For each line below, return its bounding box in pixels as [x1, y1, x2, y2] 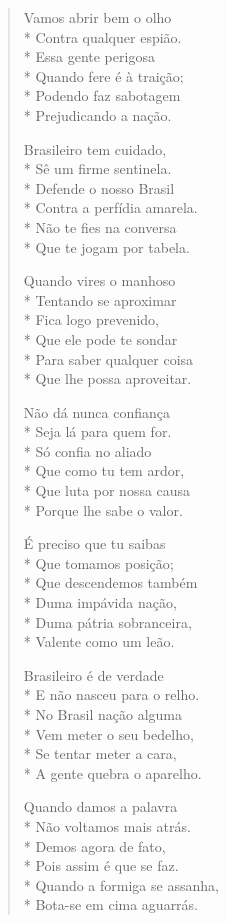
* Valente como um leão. [23, 631, 175, 652]
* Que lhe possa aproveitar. [23, 368, 192, 389]
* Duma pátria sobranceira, [23, 611, 192, 632]
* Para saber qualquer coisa [23, 348, 194, 369]
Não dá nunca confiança [23, 401, 171, 422]
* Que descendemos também [23, 572, 198, 593]
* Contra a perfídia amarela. [23, 197, 198, 218]
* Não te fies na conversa [23, 216, 177, 237]
